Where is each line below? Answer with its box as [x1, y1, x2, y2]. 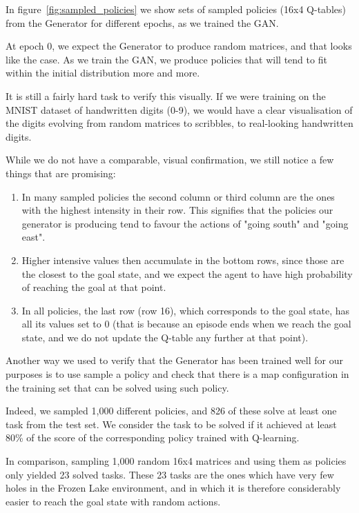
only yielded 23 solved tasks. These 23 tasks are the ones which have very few [6, 467, 334, 481]
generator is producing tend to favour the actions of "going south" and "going [21, 216, 349, 230]
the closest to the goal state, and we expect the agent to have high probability [21, 266, 353, 281]
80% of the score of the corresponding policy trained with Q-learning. [6, 430, 300, 445]
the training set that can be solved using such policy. [6, 380, 229, 394]
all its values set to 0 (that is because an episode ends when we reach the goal [21, 316, 351, 331]
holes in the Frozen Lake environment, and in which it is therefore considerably [6, 481, 341, 495]
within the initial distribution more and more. [6, 66, 200, 80]
